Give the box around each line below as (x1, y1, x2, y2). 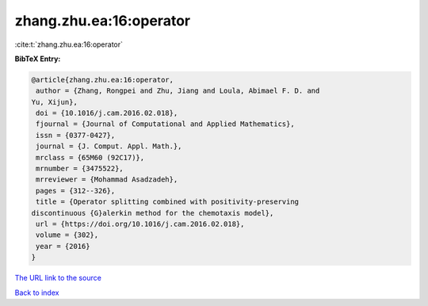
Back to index (14, 288, 59, 297)
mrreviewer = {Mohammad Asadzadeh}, (36, 175, 178, 184)
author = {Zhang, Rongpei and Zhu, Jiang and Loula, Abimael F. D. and (36, 86, 320, 95)
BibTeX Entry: (14, 54, 61, 63)
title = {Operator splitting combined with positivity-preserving (36, 197, 300, 206)
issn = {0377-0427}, (36, 131, 116, 140)
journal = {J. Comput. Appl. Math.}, (36, 142, 182, 151)
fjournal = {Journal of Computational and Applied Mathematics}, (36, 120, 295, 128)
